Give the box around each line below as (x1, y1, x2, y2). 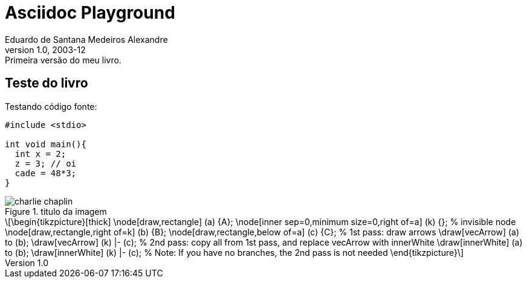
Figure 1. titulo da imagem (5, 206, 107, 217)
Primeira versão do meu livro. (5, 54, 121, 65)
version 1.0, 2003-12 (5, 44, 86, 55)
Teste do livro (5, 75, 88, 91)
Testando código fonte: (5, 101, 97, 112)
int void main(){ (5, 139, 86, 149)
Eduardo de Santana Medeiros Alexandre (5, 34, 168, 45)
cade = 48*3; (15, 168, 77, 178)
